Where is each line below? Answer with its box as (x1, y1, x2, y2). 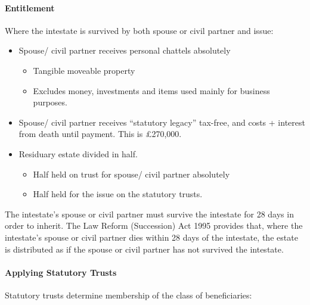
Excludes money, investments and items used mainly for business (33, 84, 270, 97)
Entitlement (5, 1, 55, 14)
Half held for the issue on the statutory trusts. (33, 188, 203, 200)
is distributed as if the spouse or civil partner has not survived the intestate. (5, 242, 284, 255)
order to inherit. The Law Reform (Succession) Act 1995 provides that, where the (5, 219, 303, 232)
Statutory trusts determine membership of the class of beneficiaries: (5, 288, 252, 301)
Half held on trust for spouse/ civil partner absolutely (33, 167, 230, 180)
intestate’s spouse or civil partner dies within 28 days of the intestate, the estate (5, 231, 298, 243)
